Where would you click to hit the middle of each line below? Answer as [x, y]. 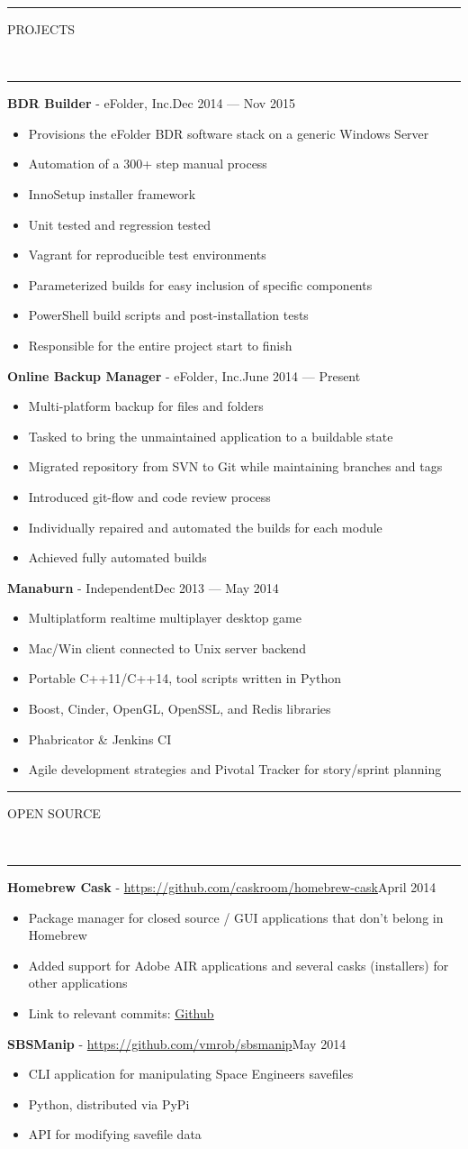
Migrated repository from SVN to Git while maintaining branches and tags [235, 466]
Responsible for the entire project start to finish [160, 345]
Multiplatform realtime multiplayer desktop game [165, 618]
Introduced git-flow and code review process [149, 496]
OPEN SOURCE [54, 812]
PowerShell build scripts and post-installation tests [168, 315]
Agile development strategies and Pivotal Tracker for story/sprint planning [235, 769]
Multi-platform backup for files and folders [146, 406]
